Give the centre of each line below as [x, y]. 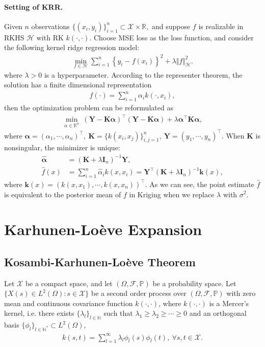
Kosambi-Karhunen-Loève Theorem [100, 261]
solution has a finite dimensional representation [78, 85]
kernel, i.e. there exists [39, 313]
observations [50, 26]
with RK [50, 37]
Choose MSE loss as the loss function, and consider [174, 37]
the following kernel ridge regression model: [72, 47]
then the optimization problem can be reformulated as [89, 108]
